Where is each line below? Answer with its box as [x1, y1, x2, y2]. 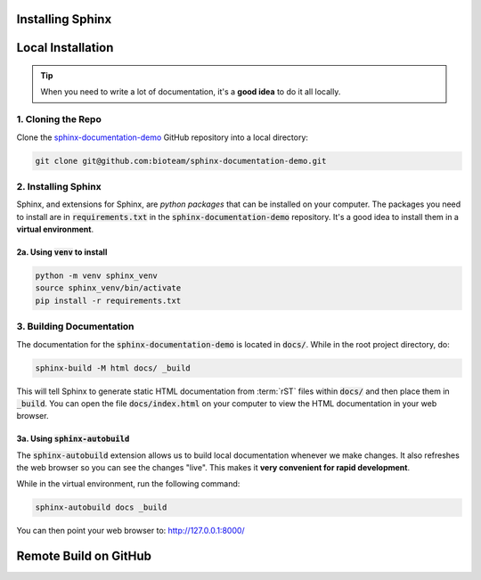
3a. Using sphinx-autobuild [16, 433, 130, 445]
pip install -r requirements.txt [35, 295, 182, 306]
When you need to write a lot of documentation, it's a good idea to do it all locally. [40, 86, 341, 97]
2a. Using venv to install [16, 247, 108, 257]
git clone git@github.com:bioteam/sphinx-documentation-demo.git [35, 156, 327, 166]
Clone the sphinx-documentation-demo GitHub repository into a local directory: [16, 132, 309, 143]
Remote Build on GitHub [16, 549, 151, 564]
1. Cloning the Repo [16, 113, 102, 126]
